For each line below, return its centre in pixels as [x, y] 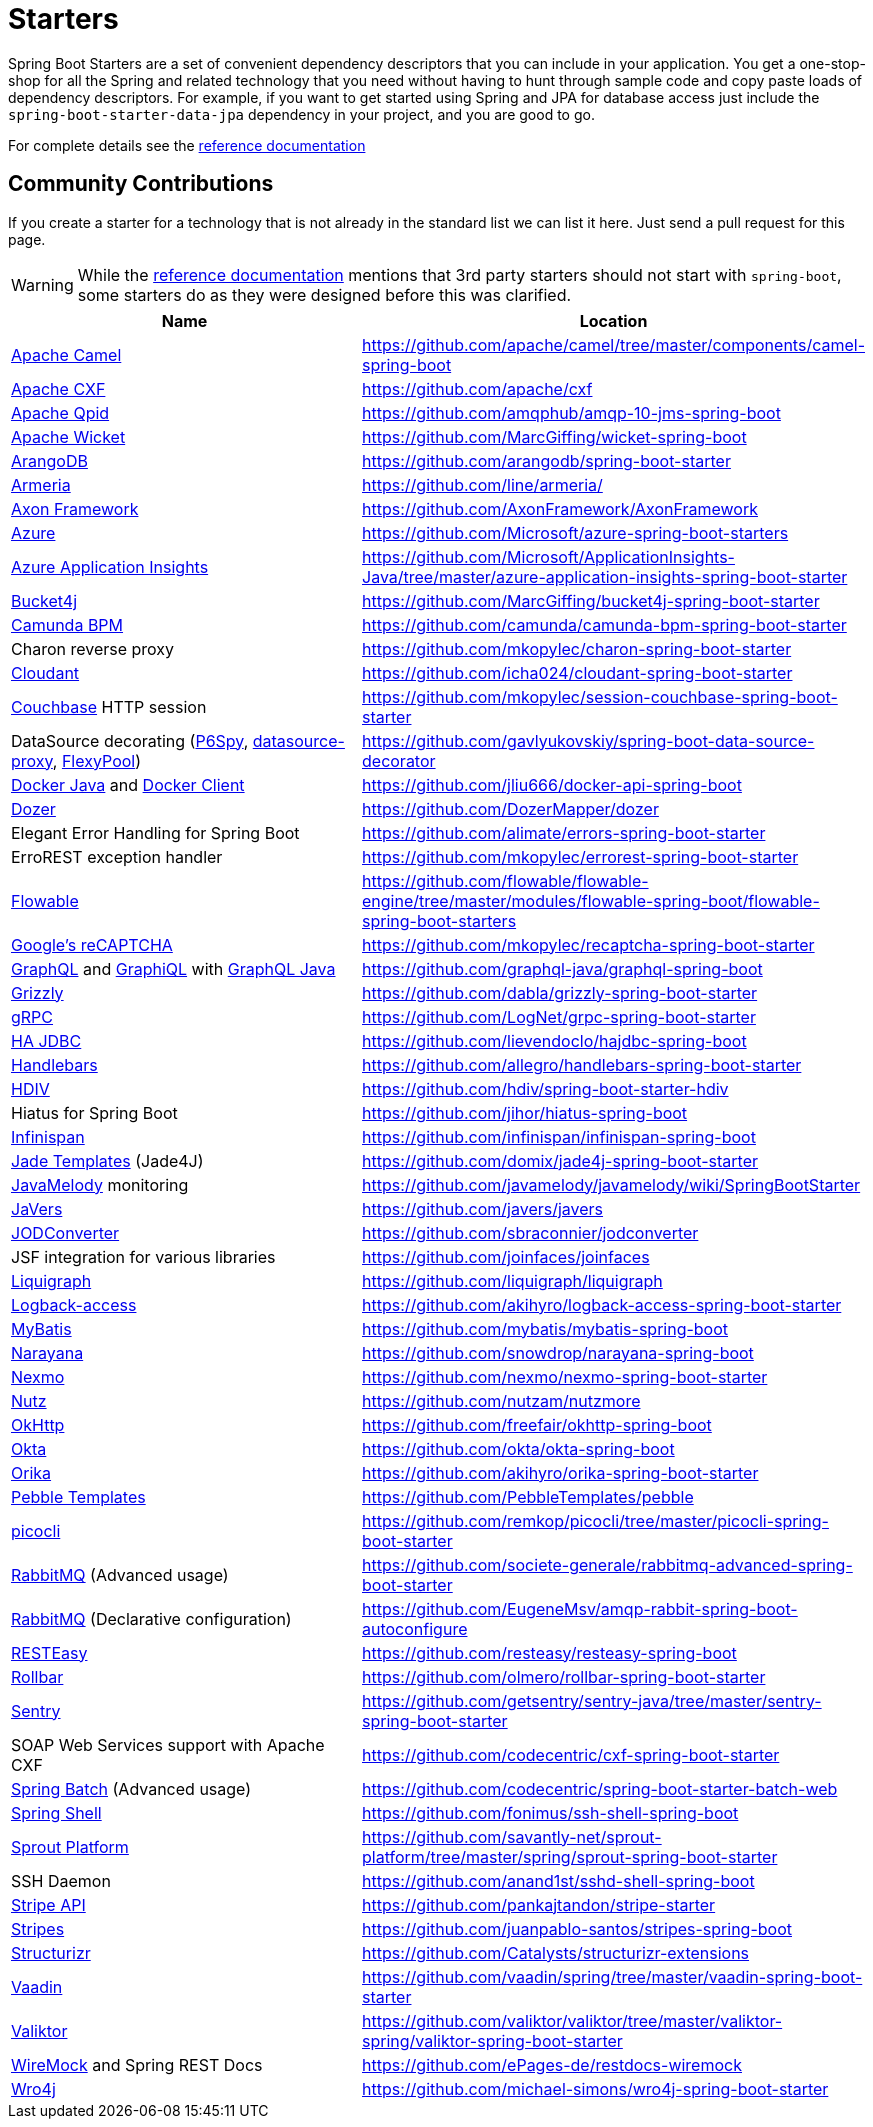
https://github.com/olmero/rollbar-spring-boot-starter [564, 1676]
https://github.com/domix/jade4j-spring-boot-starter [560, 1160]
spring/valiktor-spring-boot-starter [492, 2040]
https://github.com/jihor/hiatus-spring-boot [525, 1112]
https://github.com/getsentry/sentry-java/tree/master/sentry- [592, 1700]
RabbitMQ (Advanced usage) [120, 1574]
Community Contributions [141, 184]
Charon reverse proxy [93, 648]
